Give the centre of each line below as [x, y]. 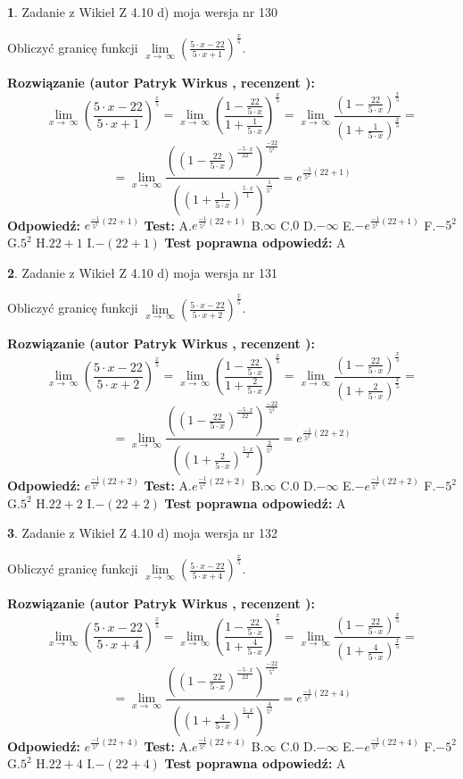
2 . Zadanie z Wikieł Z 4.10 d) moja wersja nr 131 [143, 272]
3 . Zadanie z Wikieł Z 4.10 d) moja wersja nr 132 [143, 533]
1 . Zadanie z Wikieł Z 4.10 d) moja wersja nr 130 [143, 12]
